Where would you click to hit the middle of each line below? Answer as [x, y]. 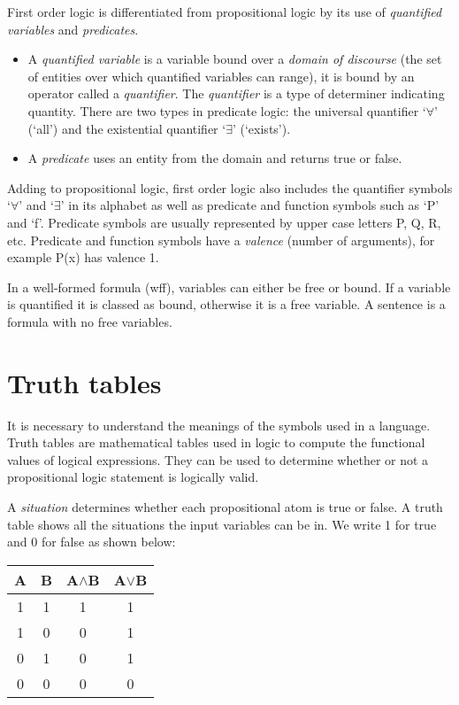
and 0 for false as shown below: [92, 542]
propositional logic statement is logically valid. [133, 477]
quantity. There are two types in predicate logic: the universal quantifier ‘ [227, 110]
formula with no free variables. [90, 321]
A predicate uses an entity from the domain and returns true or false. [215, 158]
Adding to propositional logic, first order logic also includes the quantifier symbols [230, 187]
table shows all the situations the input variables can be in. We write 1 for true [222, 524]
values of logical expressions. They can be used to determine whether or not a [218, 459]
